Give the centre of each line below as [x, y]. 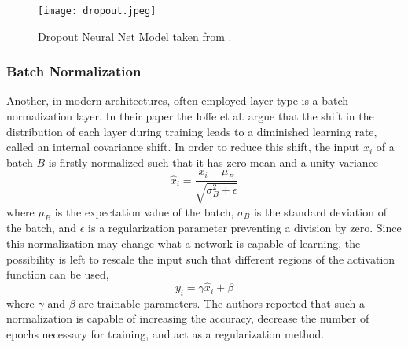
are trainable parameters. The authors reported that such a [222, 303]
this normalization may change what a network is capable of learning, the [184, 244]
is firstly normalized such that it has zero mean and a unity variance [213, 162]
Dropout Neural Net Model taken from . [135, 36]
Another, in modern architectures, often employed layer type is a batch [178, 100]
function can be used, [58, 274]
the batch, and [42, 228]
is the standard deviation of [320, 211]
